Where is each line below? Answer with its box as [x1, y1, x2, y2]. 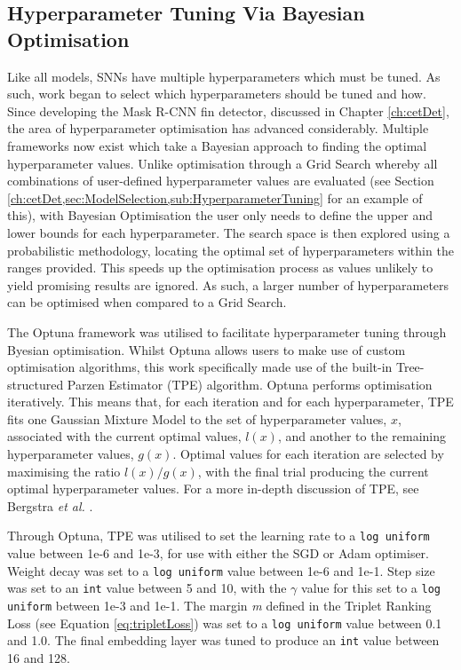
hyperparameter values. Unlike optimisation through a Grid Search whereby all [7, 154, 438, 172]
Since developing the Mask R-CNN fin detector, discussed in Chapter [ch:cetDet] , [7, 101, 449, 120]
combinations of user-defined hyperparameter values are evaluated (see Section [7, 171, 434, 190]
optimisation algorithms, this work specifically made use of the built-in [7, 358, 393, 376]
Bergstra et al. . [7, 496, 93, 515]
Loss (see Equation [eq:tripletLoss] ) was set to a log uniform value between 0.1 [7, 613, 442, 632]
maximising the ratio [7, 461, 121, 480]
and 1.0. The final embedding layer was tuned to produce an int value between [7, 631, 440, 650]
